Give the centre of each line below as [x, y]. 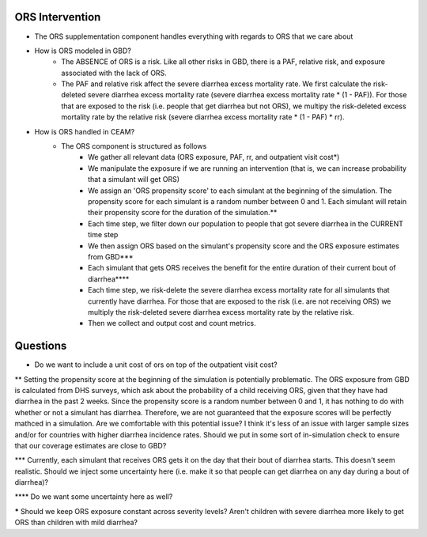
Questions [41, 346]
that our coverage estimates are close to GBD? [91, 445]
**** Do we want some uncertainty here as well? [94, 497]
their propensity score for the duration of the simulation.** [183, 213]
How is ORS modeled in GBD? [83, 51]
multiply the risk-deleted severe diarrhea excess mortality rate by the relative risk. [221, 312]
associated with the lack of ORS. [114, 73]
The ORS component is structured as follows [134, 146]
